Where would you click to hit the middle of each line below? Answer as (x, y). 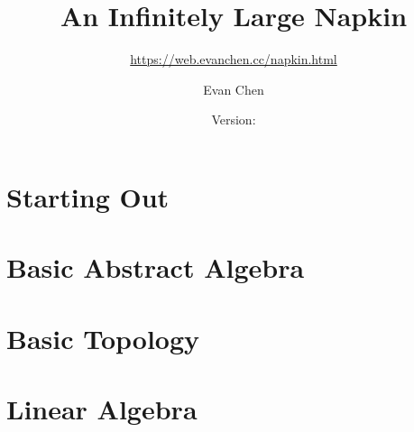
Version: (234, 119)
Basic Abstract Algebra (156, 267)
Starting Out (88, 196)
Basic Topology (103, 338)
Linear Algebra (102, 409)
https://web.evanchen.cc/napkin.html (234, 59)
